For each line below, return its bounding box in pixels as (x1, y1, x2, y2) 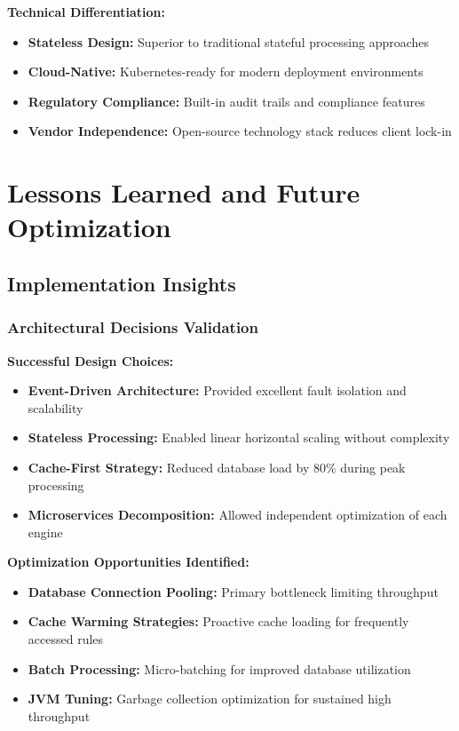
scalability (28, 398, 83, 417)
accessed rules (28, 630, 104, 648)
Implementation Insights (7, 269, 236, 297)
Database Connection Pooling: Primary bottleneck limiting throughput (28, 582, 439, 600)
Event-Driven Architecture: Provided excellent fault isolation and (28, 381, 407, 400)
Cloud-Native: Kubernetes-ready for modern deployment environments (28, 62, 423, 81)
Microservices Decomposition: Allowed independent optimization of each (28, 505, 447, 524)
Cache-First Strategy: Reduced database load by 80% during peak (28, 457, 406, 476)
